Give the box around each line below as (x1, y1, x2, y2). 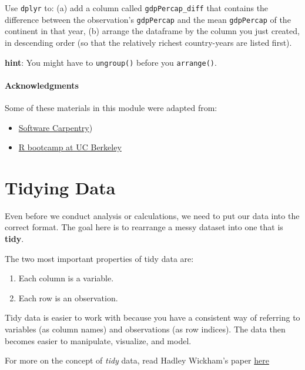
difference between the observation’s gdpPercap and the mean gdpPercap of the (5, 13, 291, 25)
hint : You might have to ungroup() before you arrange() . (5, 56, 217, 68)
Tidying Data (5, 175, 116, 199)
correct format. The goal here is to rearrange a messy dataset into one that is (5, 221, 283, 233)
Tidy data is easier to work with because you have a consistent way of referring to (5, 311, 300, 324)
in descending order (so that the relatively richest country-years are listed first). (5, 36, 292, 48)
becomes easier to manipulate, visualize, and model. (5, 334, 192, 347)
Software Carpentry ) (18, 121, 93, 133)
